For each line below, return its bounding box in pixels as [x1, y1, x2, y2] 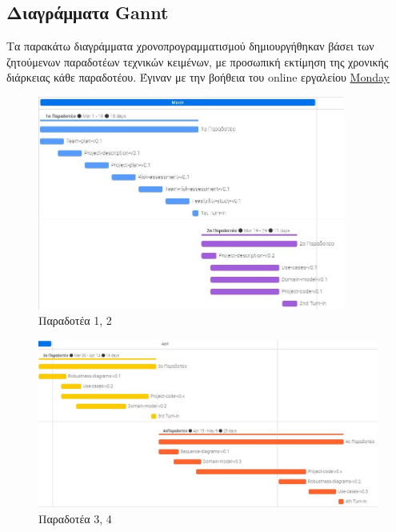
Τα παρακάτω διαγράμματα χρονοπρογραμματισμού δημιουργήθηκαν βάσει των [6, 38, 374, 54]
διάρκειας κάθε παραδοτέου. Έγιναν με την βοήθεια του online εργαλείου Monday [6, 69, 390, 86]
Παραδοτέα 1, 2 [38, 312, 112, 329]
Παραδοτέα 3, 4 [38, 510, 112, 527]
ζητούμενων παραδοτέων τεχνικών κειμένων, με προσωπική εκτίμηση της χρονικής [6, 53, 389, 70]
